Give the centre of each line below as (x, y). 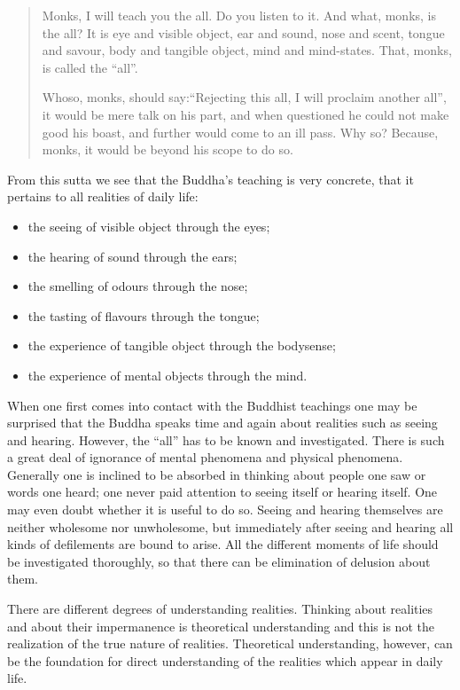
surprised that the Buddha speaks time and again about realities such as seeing (222, 423)
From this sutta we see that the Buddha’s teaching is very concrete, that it (211, 179)
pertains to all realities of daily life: (103, 196)
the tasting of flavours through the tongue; (144, 315)
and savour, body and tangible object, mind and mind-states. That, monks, (247, 50)
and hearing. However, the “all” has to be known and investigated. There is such (226, 439)
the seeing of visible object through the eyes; (149, 226)
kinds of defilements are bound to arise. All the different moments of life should (223, 544)
